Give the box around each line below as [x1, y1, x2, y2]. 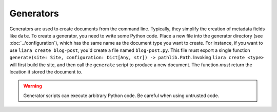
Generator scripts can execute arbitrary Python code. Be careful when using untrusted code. [23, 92, 220, 99]
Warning [23, 83, 42, 89]
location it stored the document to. [9, 68, 83, 74]
